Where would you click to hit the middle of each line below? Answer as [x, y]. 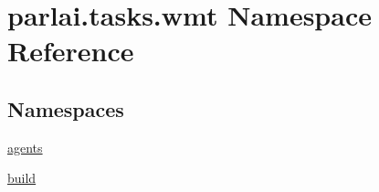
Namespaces [66, 108]
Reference [71, 51]
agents [25, 147]
